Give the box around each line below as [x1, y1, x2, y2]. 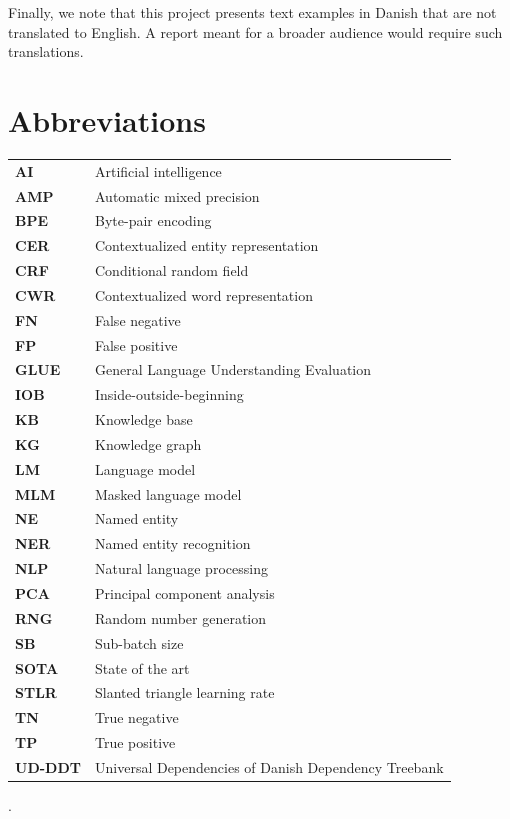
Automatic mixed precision [95, 185, 260, 206]
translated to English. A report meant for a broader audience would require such [8, 21, 503, 42]
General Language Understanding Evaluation [95, 359, 372, 380]
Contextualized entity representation [95, 235, 319, 256]
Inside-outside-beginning [95, 384, 244, 405]
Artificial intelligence [95, 160, 222, 181]
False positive [95, 334, 178, 355]
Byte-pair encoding [95, 210, 212, 231]
